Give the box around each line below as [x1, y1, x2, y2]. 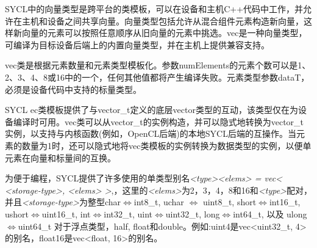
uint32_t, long [165, 207, 220, 220]
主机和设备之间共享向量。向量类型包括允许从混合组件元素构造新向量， [21, 14, 304, 27]
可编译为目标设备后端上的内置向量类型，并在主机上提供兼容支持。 [5, 38, 269, 51]
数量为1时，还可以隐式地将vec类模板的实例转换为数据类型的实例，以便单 [21, 139, 312, 151]
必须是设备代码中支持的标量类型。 [5, 82, 141, 95]
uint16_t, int [41, 207, 91, 220]
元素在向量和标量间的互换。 [5, 151, 116, 164]
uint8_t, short [202, 195, 257, 208]
